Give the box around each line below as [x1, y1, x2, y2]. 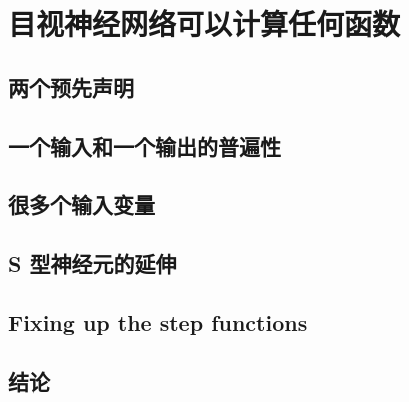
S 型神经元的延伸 [8, 248, 177, 279]
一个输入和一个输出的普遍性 [8, 130, 281, 161]
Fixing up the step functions [8, 306, 308, 337]
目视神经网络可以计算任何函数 [8, 3, 401, 44]
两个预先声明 [8, 71, 134, 102]
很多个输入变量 [8, 189, 155, 220]
